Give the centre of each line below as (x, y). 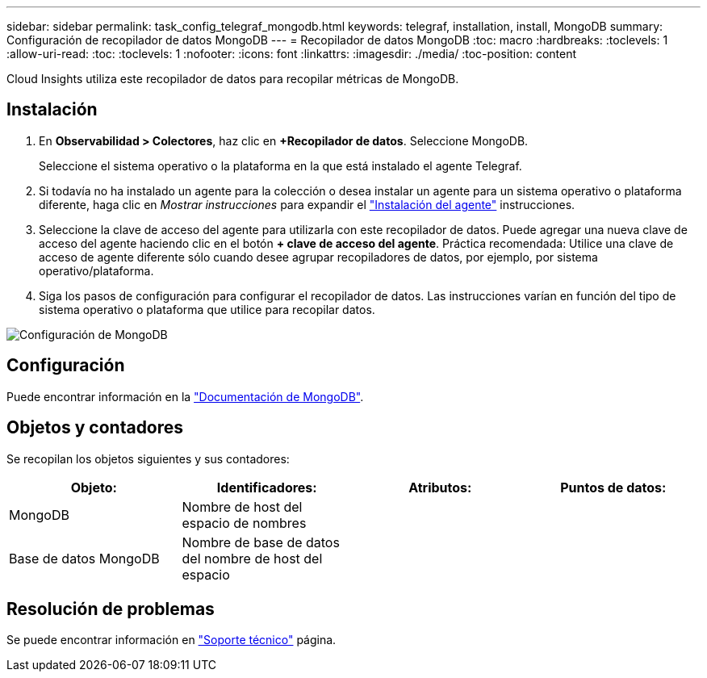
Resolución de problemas (111, 609)
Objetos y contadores (95, 428)
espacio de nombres (244, 523)
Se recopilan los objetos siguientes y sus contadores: (148, 458)
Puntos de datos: (613, 487)
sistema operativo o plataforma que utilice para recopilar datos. (207, 309)
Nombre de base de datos (261, 542)
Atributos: (440, 487)
